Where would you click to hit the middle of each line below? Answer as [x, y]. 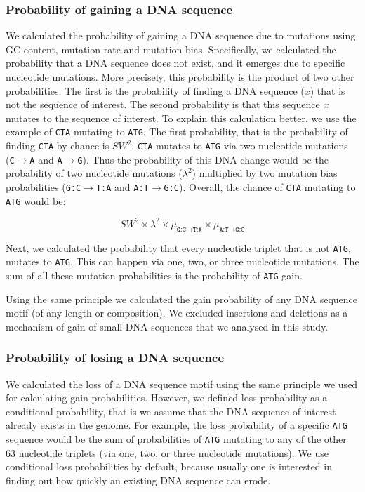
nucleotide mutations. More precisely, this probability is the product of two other [180, 77]
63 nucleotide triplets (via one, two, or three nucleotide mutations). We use [167, 452]
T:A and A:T [122, 186]
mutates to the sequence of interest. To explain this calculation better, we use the [181, 118]
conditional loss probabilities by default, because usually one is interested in [169, 466]
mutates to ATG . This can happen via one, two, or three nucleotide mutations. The [182, 261]
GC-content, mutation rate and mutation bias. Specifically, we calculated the [171, 49]
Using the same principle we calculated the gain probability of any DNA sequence [181, 299]
